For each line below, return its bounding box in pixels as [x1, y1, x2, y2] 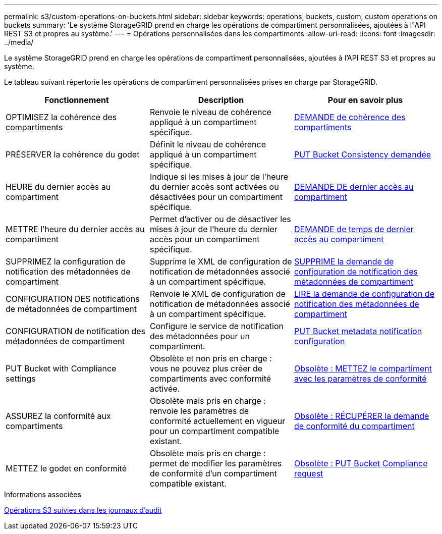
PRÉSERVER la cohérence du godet [6, 149, 140, 159]
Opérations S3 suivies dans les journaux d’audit [4, 506, 162, 514]
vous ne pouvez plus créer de [149, 363, 263, 373]
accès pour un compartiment [149, 234, 260, 244]
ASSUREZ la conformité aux [6, 411, 111, 421]
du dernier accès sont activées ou [149, 182, 279, 192]
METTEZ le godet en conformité [6, 463, 127, 473]
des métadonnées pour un [149, 331, 250, 341]
